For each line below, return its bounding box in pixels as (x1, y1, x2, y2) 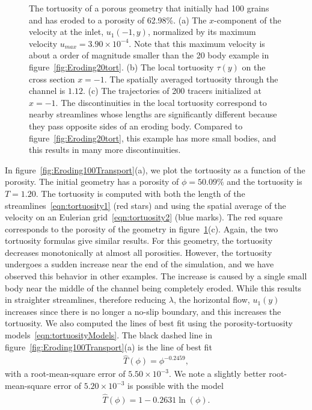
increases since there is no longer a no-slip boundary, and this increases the (5, 305, 281, 317)
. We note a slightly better (169, 367, 266, 380)
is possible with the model (127, 379, 224, 392)
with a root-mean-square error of (5, 367, 126, 380)
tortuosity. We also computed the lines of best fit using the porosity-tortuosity (5, 317, 293, 329)
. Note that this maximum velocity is (129, 37, 265, 49)
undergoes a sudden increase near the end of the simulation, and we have (5, 258, 274, 270)
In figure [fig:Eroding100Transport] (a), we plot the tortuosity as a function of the (5, 163, 305, 176)
